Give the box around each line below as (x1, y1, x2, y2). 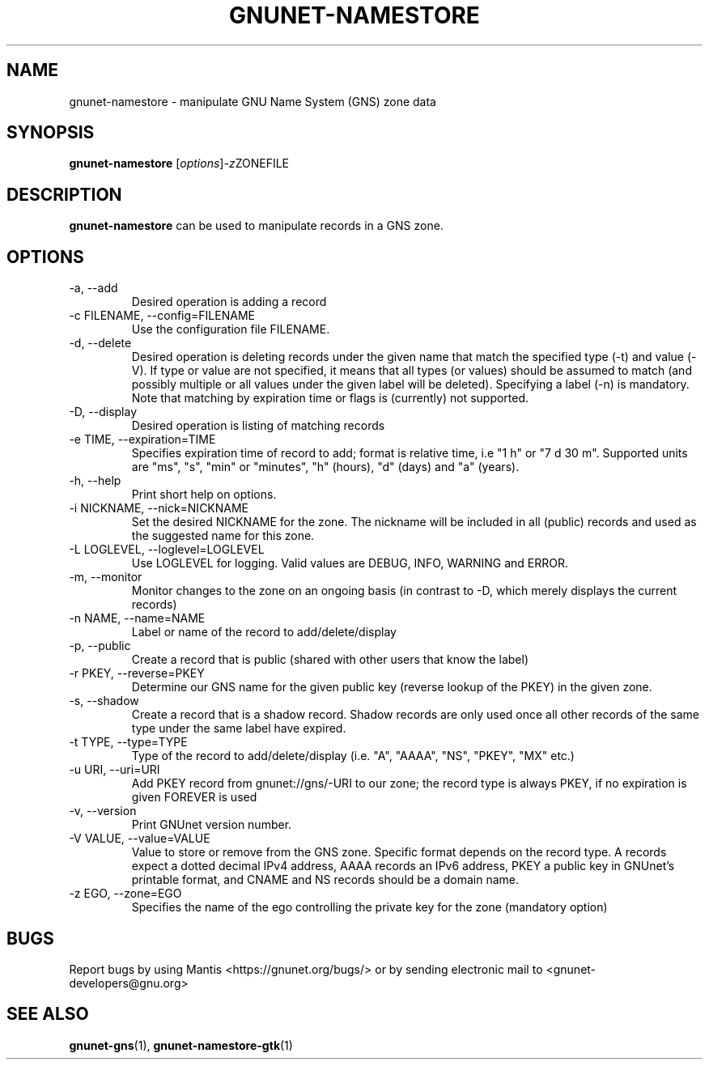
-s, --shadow (69, 694, 139, 708)
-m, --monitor (69, 570, 142, 584)
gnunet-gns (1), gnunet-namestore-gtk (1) (69, 1038, 293, 1052)
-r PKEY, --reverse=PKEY (69, 666, 205, 681)
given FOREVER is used (131, 790, 257, 805)
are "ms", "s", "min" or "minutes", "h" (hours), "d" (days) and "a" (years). (131, 460, 520, 474)
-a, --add (69, 281, 118, 295)
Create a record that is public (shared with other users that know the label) (131, 652, 529, 667)
